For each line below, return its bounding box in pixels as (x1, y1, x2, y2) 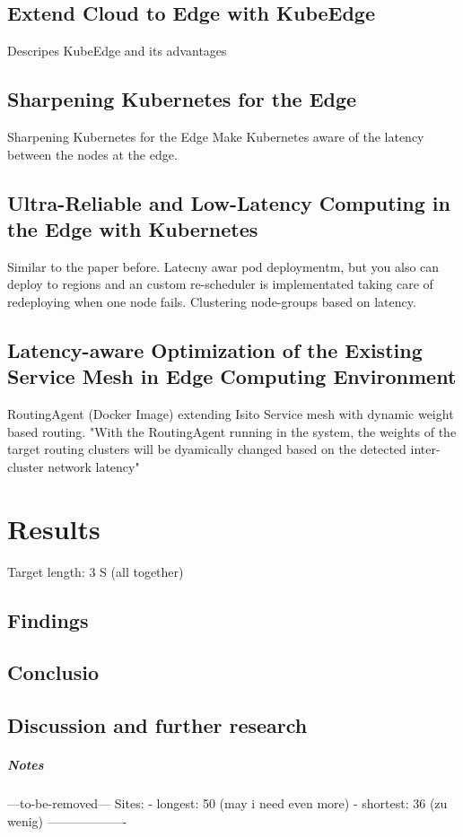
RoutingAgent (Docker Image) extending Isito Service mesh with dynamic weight (7, 405, 454, 423)
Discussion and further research (7, 711, 308, 739)
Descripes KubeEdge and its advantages (7, 41, 227, 60)
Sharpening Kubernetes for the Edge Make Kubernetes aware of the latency (7, 127, 424, 145)
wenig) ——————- (7, 811, 127, 830)
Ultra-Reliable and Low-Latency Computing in (7, 188, 450, 216)
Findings (7, 606, 89, 633)
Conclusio (7, 658, 100, 686)
